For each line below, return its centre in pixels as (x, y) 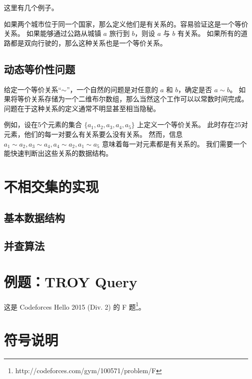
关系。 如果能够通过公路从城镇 (53, 33)
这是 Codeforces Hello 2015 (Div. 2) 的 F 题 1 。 (75, 306)
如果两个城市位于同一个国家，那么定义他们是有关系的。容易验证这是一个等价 (126, 24)
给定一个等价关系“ (33, 89)
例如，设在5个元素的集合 (43, 124)
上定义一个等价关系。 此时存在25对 (192, 124)
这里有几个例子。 (31, 7)
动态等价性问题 (39, 69)
